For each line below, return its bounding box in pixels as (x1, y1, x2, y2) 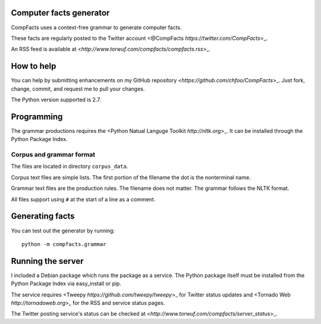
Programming (11, 111, 63, 121)
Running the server (11, 256, 84, 266)
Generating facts (11, 211, 75, 222)
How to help (11, 61, 56, 71)
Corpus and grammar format (11, 151, 95, 159)
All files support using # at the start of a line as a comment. (11, 195, 156, 202)
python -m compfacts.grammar (21, 241, 106, 247)
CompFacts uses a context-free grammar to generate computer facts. (11, 24, 182, 31)
